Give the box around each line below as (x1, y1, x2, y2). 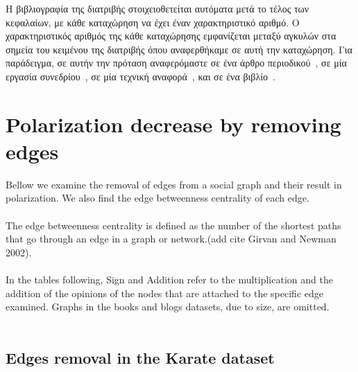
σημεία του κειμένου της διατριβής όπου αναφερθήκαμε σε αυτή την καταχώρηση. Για (6, 42, 352, 56)
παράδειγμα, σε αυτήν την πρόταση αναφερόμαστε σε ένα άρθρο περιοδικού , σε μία (6, 55, 347, 70)
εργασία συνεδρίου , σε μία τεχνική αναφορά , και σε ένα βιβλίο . (6, 69, 275, 83)
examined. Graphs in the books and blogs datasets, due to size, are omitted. (6, 299, 330, 314)
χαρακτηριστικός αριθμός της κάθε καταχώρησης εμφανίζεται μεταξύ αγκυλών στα (6, 28, 336, 43)
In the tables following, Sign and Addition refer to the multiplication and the (6, 272, 333, 287)
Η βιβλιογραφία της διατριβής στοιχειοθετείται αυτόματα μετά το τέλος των (6, 1, 309, 15)
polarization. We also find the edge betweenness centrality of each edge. (6, 191, 309, 205)
